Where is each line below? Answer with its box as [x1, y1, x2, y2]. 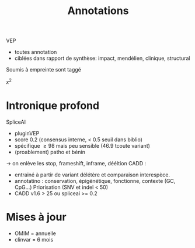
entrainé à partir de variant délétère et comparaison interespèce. [14, 171, 170, 178]
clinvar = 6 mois [14, 236, 54, 243]
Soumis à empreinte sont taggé [6, 66, 82, 73]
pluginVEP [14, 130, 40, 137]
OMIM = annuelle [14, 230, 57, 237]
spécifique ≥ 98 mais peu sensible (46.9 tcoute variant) [14, 142, 151, 149]
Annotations [67, 4, 129, 18]
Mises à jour [6, 210, 67, 223]
